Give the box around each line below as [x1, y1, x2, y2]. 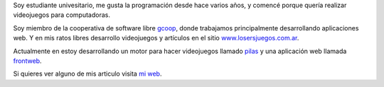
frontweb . [13, 57, 42, 65]
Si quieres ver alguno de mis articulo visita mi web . [13, 69, 162, 78]
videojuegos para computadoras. [13, 11, 110, 19]
